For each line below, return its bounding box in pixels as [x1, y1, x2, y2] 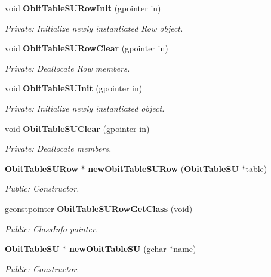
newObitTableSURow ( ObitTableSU [88, 162, 239, 174]
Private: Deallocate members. [5, 142, 112, 155]
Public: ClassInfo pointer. [5, 222, 98, 235]
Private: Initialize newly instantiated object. [5, 101, 165, 114]
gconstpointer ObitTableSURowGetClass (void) [5, 202, 193, 214]
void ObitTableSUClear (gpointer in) [5, 122, 150, 134]
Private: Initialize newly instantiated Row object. [5, 21, 183, 34]
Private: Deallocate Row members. [5, 61, 130, 74]
